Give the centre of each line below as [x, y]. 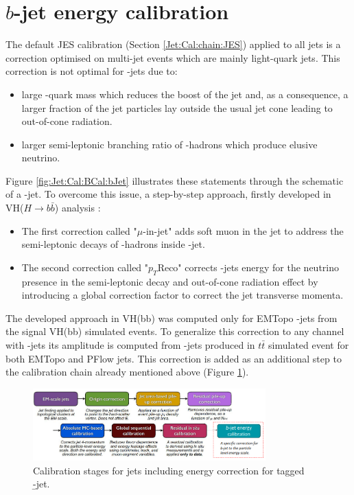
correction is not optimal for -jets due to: [92, 71]
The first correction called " [79, 230]
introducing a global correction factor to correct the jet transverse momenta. [182, 295]
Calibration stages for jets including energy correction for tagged [169, 470]
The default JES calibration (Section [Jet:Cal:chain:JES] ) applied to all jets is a [173, 44]
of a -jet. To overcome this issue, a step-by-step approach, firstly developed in [168, 194]
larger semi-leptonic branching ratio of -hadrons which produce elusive [169, 144]
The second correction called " [85, 267]
